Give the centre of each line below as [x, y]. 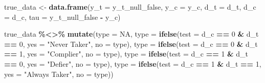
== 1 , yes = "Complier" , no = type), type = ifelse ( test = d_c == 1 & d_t [126, 54]
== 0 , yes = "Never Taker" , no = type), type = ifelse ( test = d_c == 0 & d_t [131, 44]
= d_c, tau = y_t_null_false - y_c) [62, 17]
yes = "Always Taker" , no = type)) [59, 74]
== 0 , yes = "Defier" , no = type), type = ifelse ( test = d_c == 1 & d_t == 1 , [133, 63]
